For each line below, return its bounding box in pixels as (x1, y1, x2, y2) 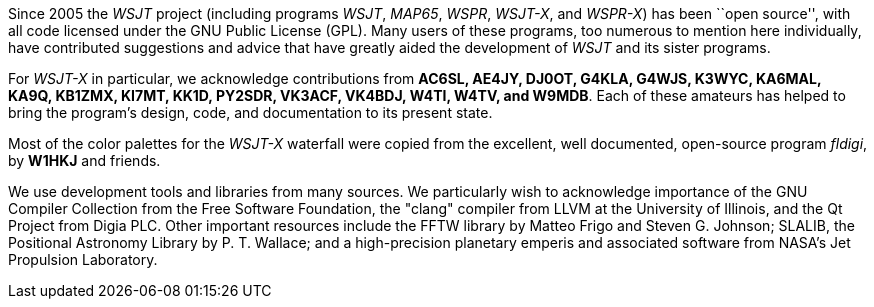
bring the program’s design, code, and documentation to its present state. (8, 104, 493, 121)
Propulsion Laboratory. (8, 251, 158, 268)
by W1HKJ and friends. (8, 152, 161, 169)
